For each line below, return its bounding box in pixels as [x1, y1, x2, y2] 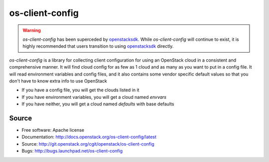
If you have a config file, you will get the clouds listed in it [21, 87, 139, 93]
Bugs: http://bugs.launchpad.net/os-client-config [21, 148, 123, 154]
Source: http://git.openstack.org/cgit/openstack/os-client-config [21, 141, 154, 147]
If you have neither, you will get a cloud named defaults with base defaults [21, 101, 174, 107]
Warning [22, 27, 41, 33]
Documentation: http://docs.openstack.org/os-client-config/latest [21, 134, 157, 140]
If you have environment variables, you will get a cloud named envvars [21, 94, 167, 100]
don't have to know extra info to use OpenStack [9, 78, 107, 84]
